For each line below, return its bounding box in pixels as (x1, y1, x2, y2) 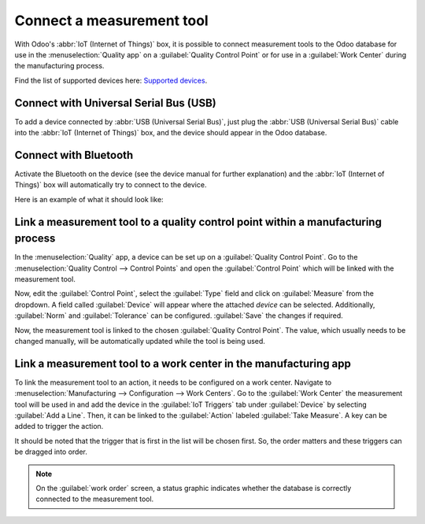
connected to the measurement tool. (35, 494, 154, 504)
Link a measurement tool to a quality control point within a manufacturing (14, 215, 382, 228)
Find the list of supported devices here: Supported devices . (14, 76, 208, 85)
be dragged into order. (14, 447, 88, 456)
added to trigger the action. (14, 422, 104, 431)
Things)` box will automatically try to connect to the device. (14, 180, 207, 190)
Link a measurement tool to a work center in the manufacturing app (14, 356, 352, 370)
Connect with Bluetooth (14, 148, 134, 161)
